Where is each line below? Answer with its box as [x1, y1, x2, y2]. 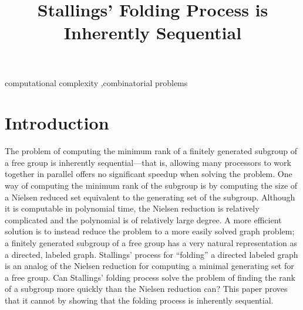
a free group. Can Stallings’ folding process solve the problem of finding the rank [5, 271, 295, 283]
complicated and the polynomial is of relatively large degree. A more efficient [5, 213, 282, 226]
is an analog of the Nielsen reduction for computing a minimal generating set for [5, 260, 294, 272]
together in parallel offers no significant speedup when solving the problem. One [5, 168, 292, 180]
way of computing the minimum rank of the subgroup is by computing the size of [5, 179, 298, 192]
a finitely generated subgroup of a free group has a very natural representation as [5, 237, 298, 249]
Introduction [5, 111, 109, 135]
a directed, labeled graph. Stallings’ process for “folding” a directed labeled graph [5, 248, 298, 260]
